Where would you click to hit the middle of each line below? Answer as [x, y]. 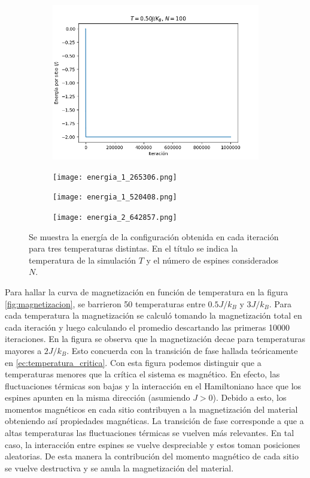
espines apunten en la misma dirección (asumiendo [98, 397]
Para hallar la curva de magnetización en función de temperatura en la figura [147, 291]
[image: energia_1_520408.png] [115, 197]
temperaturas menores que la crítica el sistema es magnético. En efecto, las [142, 374]
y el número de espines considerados [212, 260]
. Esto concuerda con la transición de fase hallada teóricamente [182, 350]
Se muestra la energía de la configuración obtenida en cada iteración [154, 236]
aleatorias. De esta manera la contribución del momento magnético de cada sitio [152, 456]
